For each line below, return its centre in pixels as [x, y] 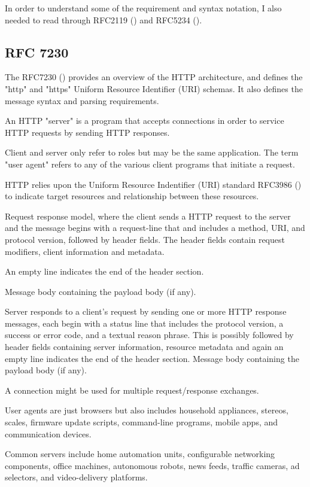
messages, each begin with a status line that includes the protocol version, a [144, 323]
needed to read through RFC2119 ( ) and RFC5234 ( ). [104, 19]
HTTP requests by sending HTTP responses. [87, 132]
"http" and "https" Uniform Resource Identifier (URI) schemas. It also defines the [154, 88]
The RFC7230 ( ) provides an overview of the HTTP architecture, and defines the [154, 77]
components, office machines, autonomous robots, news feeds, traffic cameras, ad [152, 465]
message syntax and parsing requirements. [82, 100]
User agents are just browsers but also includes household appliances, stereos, [147, 410]
